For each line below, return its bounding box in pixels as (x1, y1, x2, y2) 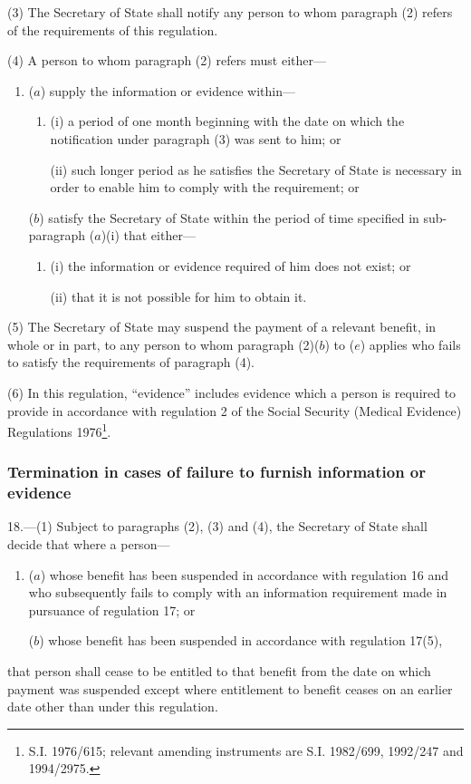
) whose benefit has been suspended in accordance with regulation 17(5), (39, 631, 443, 650)
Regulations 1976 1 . (7, 420, 111, 440)
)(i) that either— (101, 226, 196, 245)
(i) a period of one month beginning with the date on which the (50, 111, 405, 131)
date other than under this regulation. (7, 697, 218, 716)
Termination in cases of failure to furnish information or (7, 460, 427, 483)
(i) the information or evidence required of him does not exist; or (50, 256, 411, 275)
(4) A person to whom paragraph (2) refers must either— (7, 51, 327, 70)
